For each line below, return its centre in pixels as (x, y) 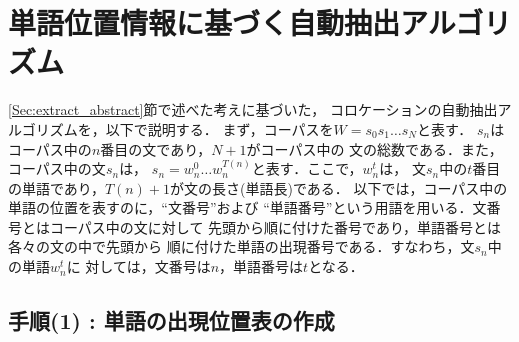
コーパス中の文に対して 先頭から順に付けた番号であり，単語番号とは (275, 226)
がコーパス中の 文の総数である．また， (374, 148)
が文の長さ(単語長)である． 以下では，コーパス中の (339, 187)
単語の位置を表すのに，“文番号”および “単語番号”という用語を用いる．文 (247, 207)
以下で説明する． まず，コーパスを (219, 128)
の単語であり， (56, 187)
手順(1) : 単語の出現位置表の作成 (171, 320)
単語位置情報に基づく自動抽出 (204, 22)
